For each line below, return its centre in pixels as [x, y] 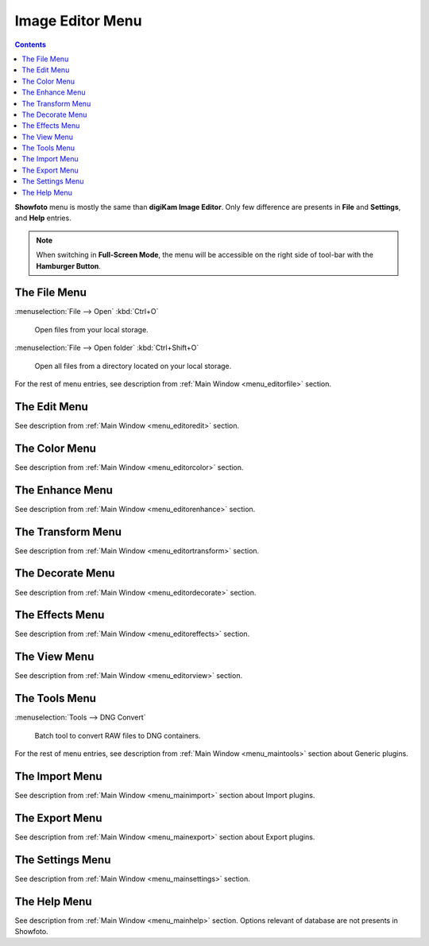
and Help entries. [43, 218]
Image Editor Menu [78, 21]
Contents [31, 45]
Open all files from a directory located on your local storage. [133, 366]
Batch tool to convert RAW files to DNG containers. [118, 735]
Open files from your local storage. [91, 329]
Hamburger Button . [68, 266]
